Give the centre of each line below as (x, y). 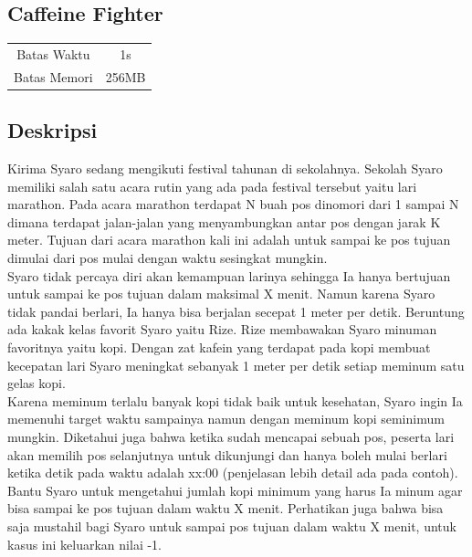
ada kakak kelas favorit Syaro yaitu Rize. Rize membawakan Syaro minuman (222, 329)
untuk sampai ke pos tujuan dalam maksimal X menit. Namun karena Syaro (221, 294)
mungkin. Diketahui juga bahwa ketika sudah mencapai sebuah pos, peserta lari (231, 436)
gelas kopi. (37, 383)
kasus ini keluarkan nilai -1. (84, 544)
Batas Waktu (53, 53)
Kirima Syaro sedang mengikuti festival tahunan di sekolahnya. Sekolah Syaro (225, 168)
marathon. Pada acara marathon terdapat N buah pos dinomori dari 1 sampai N (233, 204)
